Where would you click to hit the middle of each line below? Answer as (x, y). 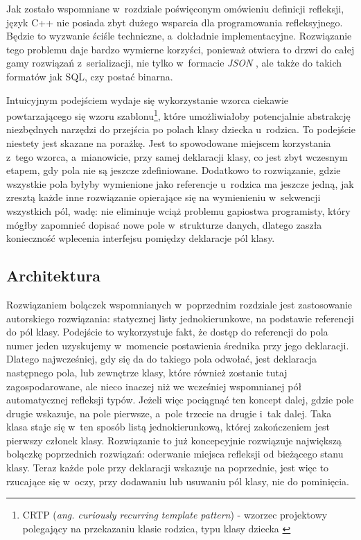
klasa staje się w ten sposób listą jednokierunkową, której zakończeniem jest (168, 427)
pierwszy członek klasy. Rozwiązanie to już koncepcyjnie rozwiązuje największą (174, 440)
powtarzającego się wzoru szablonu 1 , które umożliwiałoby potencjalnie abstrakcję (178, 115)
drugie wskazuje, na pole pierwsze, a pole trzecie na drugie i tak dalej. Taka (169, 413)
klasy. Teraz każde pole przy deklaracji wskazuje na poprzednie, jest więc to (168, 468)
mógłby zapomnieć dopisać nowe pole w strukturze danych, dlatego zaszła (164, 224)
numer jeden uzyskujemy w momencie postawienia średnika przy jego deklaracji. (178, 345)
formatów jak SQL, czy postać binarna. (90, 76)
